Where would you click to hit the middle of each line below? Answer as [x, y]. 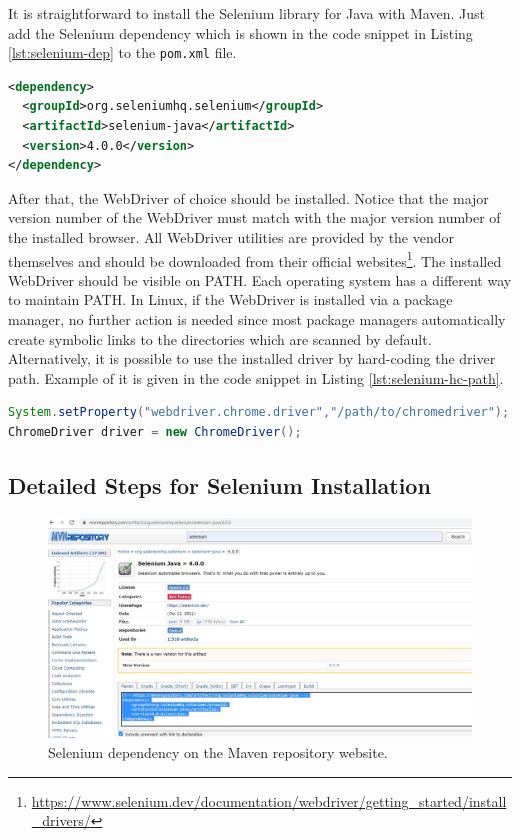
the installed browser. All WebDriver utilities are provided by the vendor [231, 237]
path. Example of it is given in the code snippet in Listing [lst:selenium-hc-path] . [256, 377]
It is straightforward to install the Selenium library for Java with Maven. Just [246, 13]
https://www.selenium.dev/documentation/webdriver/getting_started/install [269, 800]
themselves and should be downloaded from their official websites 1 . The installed [255, 259]
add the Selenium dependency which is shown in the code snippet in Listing [240, 32]
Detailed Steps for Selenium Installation [219, 484]
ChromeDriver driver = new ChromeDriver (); [155, 432]
